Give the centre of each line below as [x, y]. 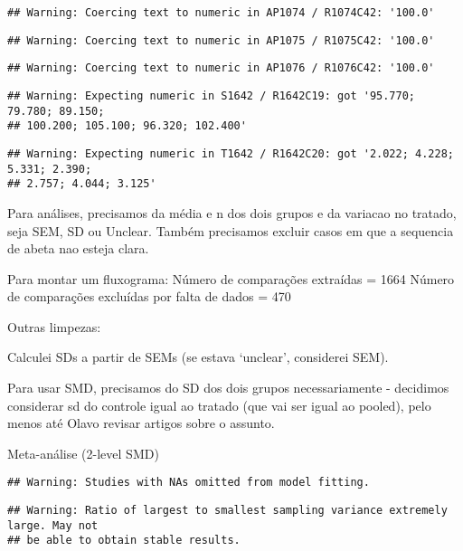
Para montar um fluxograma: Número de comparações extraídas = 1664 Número [231, 278]
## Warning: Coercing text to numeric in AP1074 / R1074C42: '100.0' [221, 13]
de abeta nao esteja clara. [78, 248]
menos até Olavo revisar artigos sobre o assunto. [141, 423]
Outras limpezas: [54, 326]
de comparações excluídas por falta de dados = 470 [149, 296]
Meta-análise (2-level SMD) [83, 453]
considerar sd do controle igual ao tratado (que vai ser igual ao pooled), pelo [219, 405]
